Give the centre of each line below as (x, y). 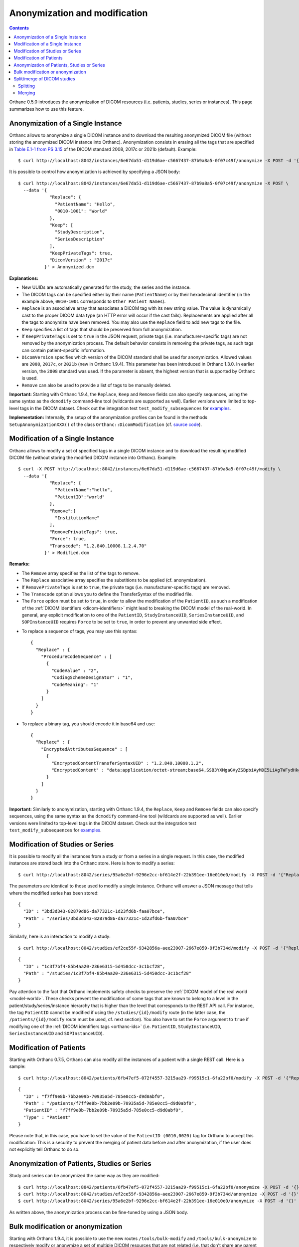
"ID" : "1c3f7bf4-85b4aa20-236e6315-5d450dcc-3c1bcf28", (94, 966)
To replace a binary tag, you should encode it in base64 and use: (88, 724)
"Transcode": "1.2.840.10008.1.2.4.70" (98, 546)
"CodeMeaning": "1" (75, 684)
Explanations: (24, 278)
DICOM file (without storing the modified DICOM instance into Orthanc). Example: (93, 457)
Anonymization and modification (78, 13)
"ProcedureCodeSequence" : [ (76, 657)
